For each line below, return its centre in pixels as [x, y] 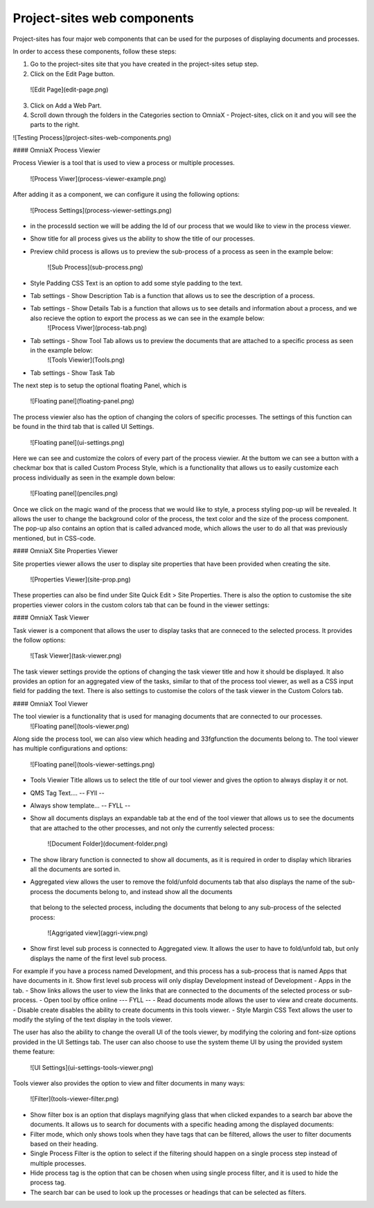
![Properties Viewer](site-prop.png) [80, 579]
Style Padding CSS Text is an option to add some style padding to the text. [136, 283]
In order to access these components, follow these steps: [95, 51]
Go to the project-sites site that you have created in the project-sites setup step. [144, 64]
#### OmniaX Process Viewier [56, 150]
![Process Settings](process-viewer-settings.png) [101, 210]
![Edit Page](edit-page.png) [69, 89]
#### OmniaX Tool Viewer [51, 703]
